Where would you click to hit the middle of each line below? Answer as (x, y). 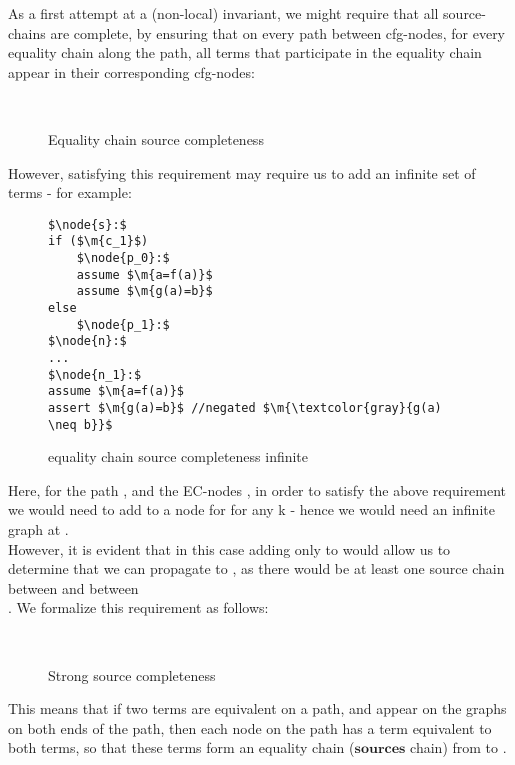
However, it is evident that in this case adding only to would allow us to (229, 548)
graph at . (38, 529)
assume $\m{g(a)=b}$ (144, 291)
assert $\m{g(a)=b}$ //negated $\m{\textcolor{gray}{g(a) (245, 407)
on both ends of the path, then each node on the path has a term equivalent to (250, 727)
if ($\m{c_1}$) (98, 241)
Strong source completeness (132, 674)
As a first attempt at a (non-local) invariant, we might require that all (223, 13)
